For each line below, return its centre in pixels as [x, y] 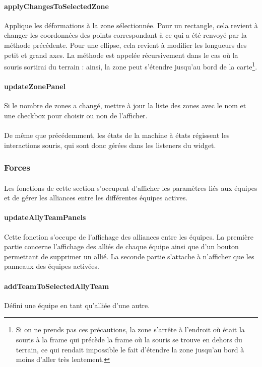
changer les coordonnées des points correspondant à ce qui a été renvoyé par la [125, 35]
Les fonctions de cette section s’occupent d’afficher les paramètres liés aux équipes [131, 188]
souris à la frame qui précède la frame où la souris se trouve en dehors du [129, 339]
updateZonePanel [35, 86]
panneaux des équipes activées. [52, 266]
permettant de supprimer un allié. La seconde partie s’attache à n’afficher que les [129, 256]
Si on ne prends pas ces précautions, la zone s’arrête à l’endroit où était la [130, 329]
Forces [17, 167]
